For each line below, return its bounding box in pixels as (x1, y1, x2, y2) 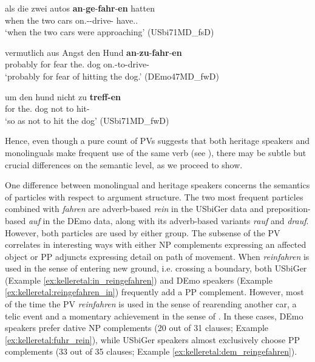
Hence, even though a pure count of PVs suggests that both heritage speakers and (5, 134, 310, 147)
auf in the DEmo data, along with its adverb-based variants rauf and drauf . (28, 214, 309, 227)
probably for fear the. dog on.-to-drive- (5, 58, 149, 70)
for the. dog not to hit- (5, 102, 90, 115)
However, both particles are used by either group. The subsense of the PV (5, 226, 280, 239)
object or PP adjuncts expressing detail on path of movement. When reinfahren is (5, 250, 310, 262)
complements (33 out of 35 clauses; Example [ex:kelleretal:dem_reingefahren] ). (5, 345, 297, 358)
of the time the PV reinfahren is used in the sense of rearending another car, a (5, 298, 297, 310)
